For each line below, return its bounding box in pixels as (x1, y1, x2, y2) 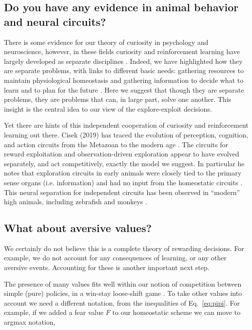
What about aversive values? (4, 220, 152, 235)
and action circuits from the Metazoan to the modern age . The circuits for (4, 139, 229, 149)
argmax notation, (4, 317, 56, 327)
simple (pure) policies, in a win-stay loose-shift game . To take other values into (4, 288, 242, 298)
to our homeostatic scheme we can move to (112, 307, 241, 317)
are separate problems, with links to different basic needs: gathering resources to (4, 65, 244, 76)
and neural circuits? (4, 14, 106, 29)
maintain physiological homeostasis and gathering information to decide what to (4, 75, 244, 85)
